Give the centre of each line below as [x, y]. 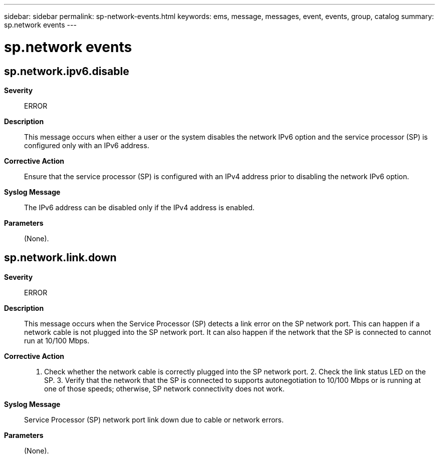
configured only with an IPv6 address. [87, 145]
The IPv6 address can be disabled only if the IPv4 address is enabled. [139, 207]
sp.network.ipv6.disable [67, 71]
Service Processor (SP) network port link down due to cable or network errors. [154, 419]
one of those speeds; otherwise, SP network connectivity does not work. [164, 388]
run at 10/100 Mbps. [57, 340]
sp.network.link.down [60, 258]
